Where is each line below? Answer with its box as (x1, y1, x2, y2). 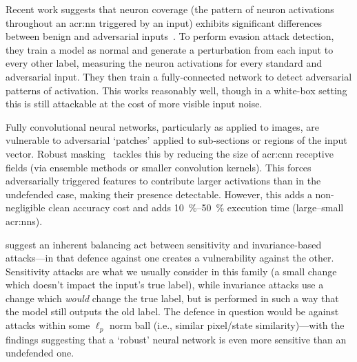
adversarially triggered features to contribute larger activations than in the (6, 173, 321, 188)
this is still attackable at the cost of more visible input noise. (6, 96, 263, 111)
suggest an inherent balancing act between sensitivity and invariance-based (6, 237, 322, 251)
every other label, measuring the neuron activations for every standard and (6, 56, 323, 70)
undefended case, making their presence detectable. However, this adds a (6, 187, 312, 201)
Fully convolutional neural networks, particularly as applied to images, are (6, 119, 319, 134)
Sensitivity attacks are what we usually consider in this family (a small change (6, 264, 337, 278)
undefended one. (6, 345, 74, 360)
